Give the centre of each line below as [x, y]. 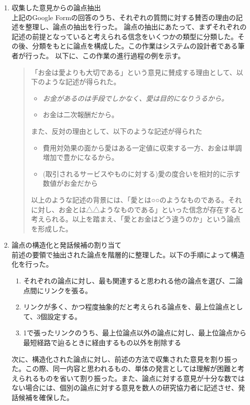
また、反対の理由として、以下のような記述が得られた [117, 131]
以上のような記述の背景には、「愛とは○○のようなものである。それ [137, 199]
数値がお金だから [70, 183]
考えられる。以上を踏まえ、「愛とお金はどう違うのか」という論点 [136, 219]
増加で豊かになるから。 [81, 157]
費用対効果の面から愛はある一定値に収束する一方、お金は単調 [142, 147]
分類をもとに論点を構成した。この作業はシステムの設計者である [135, 46]
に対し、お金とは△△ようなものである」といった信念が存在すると [137, 209]
